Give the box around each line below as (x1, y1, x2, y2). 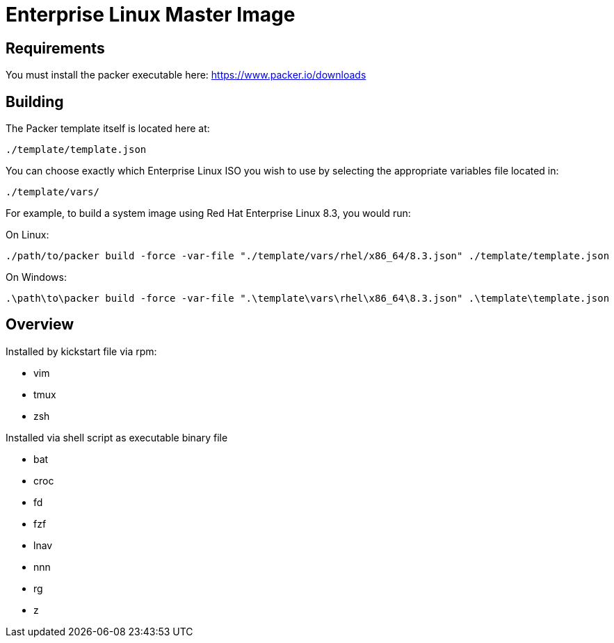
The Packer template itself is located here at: (6, 122, 210, 135)
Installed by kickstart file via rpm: (6, 345, 157, 357)
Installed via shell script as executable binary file (6, 431, 228, 443)
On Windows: (6, 271, 67, 284)
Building (6, 92, 64, 111)
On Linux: (6, 229, 49, 241)
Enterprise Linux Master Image (6, 3, 296, 26)
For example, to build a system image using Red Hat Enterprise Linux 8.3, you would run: (6, 207, 411, 220)
